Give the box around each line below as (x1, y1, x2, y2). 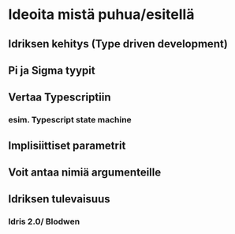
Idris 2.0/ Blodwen (8, 216, 80, 227)
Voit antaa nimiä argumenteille (8, 166, 162, 179)
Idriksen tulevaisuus (8, 192, 110, 206)
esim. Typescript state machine (8, 115, 132, 126)
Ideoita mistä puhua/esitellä (8, 6, 195, 24)
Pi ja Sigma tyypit (8, 63, 96, 77)
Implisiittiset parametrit (8, 138, 126, 152)
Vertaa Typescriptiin (8, 91, 111, 104)
